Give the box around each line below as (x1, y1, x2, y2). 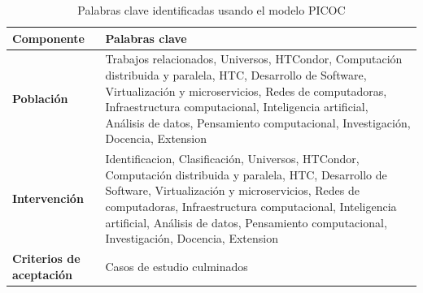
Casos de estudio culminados (105, 257, 248, 274)
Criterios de (12, 250, 81, 267)
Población (12, 90, 68, 107)
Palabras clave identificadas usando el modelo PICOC (77, 2, 346, 18)
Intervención (12, 190, 84, 207)
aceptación (12, 265, 73, 282)
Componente (12, 29, 85, 46)
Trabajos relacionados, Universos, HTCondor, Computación (105, 50, 403, 67)
